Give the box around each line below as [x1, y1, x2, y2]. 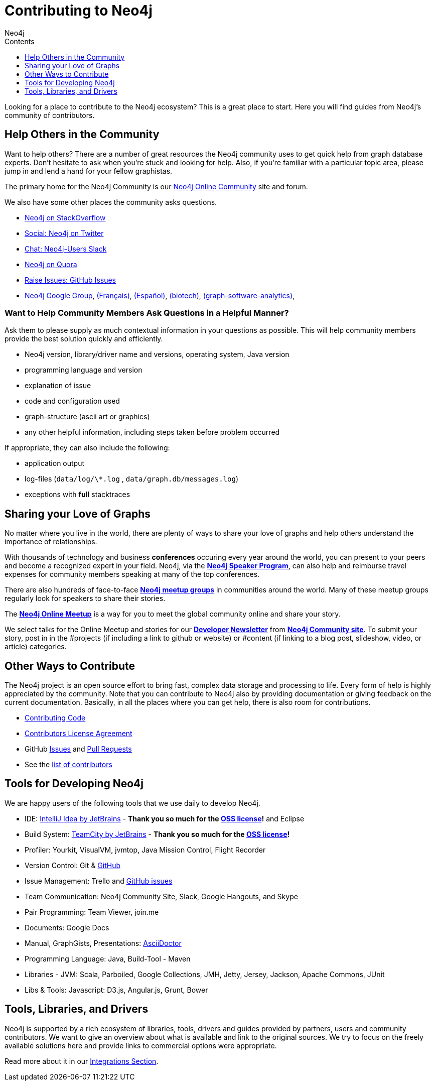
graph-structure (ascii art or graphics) [25, 412, 150, 421]
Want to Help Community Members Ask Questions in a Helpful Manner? [5, 307, 289, 318]
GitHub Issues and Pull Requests [25, 745, 132, 754]
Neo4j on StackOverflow [25, 213, 106, 222]
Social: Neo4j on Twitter [25, 228, 104, 237]
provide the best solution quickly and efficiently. [5, 334, 163, 343]
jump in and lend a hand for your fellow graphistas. [5, 166, 173, 175]
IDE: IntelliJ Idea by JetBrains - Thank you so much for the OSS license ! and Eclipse [25, 814, 305, 823]
